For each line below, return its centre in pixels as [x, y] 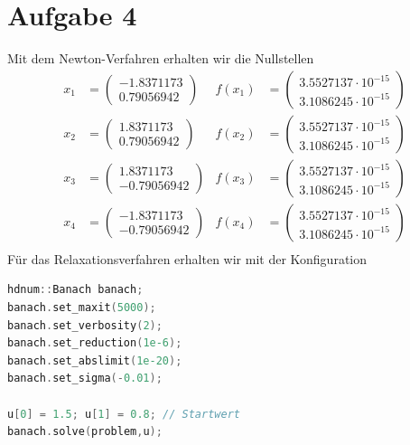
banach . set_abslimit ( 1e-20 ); [95, 360]
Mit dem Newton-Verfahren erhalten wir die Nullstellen [161, 58]
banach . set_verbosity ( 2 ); [85, 325]
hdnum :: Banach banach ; [75, 290]
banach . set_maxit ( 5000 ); [82, 308]
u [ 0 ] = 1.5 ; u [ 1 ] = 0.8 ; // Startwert [124, 414]
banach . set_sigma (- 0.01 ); [85, 379]
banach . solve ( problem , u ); [85, 432]
